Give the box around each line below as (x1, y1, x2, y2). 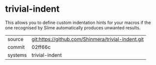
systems (7, 51, 27, 58)
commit (7, 43, 25, 50)
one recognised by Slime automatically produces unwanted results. (5, 24, 141, 30)
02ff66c (31, 43, 51, 50)
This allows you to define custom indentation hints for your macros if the (5, 20, 151, 25)
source (7, 36, 23, 43)
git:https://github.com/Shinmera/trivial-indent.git (31, 36, 144, 43)
